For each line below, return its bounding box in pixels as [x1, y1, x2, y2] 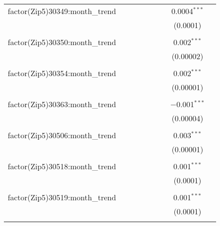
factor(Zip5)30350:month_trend [8, 36, 116, 48]
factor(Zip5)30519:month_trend [8, 192, 116, 203]
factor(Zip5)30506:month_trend [8, 129, 116, 141]
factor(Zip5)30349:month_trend [8, 5, 116, 16]
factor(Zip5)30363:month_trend [8, 98, 116, 110]
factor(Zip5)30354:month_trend [8, 67, 116, 79]
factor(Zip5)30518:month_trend [8, 161, 116, 172]
